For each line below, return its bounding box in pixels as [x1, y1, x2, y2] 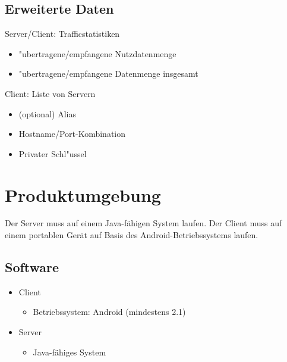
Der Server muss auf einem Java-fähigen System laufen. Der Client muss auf [5, 217, 282, 229]
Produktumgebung [5, 182, 161, 207]
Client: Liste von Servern [5, 87, 96, 99]
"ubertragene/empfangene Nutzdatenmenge [18, 47, 176, 60]
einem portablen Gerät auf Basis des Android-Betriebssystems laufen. [5, 229, 258, 241]
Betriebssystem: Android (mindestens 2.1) [33, 305, 186, 318]
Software [5, 258, 59, 276]
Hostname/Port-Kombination [18, 127, 126, 140]
